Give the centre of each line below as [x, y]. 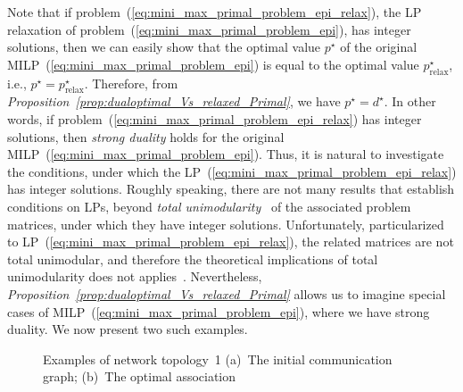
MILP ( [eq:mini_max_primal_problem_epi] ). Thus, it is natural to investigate [226, 154]
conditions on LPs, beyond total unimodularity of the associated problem [209, 206]
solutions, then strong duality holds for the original [146, 136]
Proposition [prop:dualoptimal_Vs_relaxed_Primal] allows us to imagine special [227, 293]
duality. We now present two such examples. [128, 329]
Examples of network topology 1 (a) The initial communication [218, 359]
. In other [410, 101]
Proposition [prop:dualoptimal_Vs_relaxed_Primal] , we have [174, 101]
